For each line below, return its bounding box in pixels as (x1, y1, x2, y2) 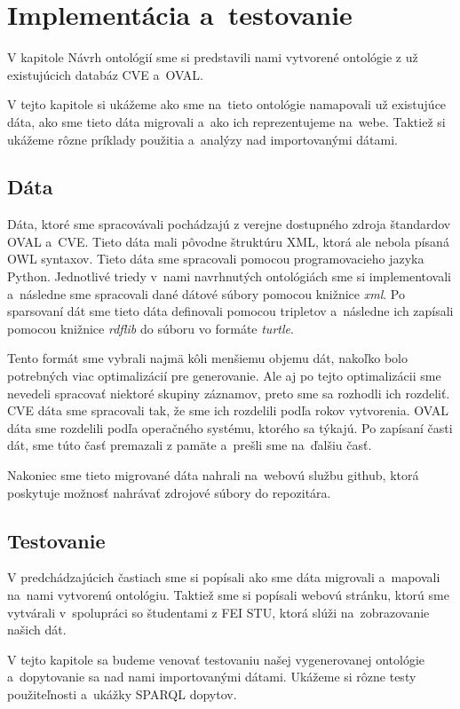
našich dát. (7, 620, 67, 639)
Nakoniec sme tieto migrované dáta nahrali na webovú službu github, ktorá (7, 466, 419, 484)
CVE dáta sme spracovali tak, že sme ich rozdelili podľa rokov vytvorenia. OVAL (7, 401, 448, 420)
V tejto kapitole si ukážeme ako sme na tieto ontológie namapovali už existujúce (7, 95, 447, 114)
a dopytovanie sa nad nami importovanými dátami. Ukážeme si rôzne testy (7, 667, 416, 686)
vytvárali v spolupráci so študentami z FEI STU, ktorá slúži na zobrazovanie (7, 603, 430, 621)
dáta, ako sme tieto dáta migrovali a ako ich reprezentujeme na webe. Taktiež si (7, 112, 446, 130)
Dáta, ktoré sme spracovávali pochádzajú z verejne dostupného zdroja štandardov (7, 215, 451, 233)
